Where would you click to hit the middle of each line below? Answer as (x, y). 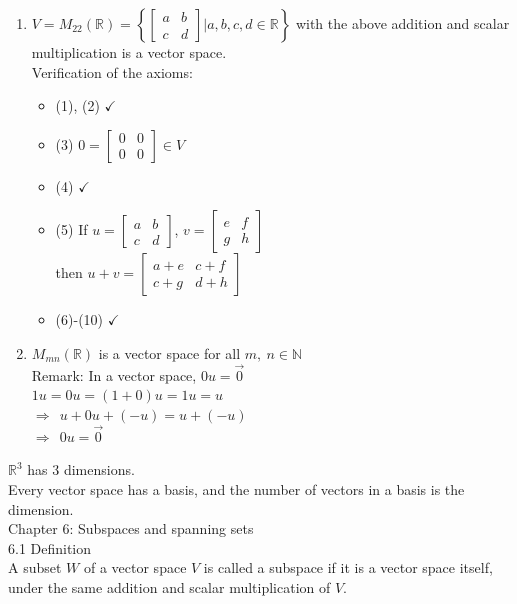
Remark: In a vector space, (114, 374)
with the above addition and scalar (402, 23)
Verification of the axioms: (112, 71)
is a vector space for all (169, 352)
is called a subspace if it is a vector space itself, (348, 567)
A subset (35, 567)
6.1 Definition (50, 547)
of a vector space (135, 567)
